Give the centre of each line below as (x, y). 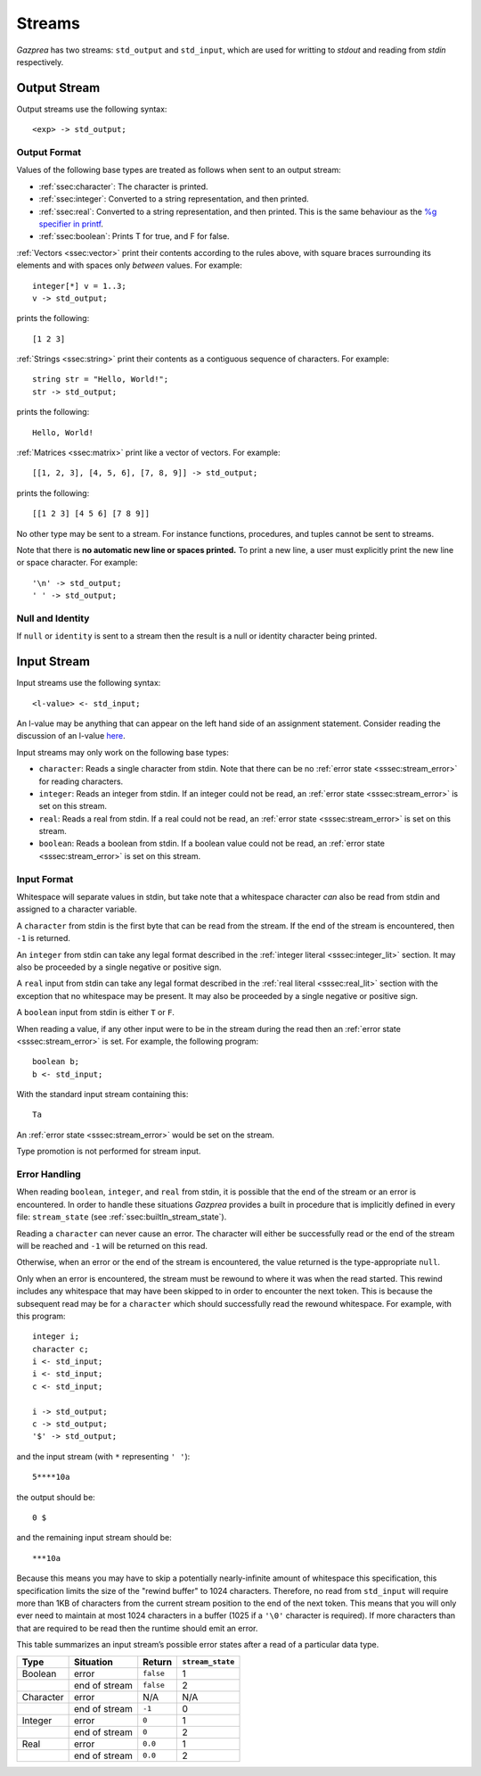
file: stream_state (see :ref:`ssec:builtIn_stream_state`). (122, 1217)
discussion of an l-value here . (71, 736)
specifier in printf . (71, 224)
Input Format (45, 879)
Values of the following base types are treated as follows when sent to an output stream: (179, 170)
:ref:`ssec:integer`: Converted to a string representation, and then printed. (174, 199)
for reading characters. (81, 781)
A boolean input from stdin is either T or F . (96, 1012)
